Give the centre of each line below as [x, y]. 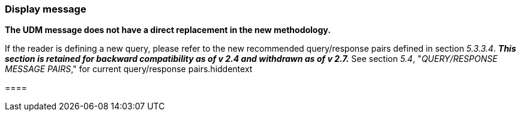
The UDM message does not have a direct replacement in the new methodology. [168, 30]
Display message [46, 9]
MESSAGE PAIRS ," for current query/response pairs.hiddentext [129, 69]
